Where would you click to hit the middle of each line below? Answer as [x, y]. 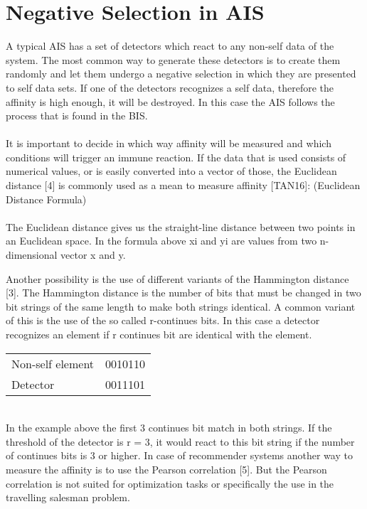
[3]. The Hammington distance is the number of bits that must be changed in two [183, 293]
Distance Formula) [46, 199]
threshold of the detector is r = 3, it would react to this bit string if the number [180, 441]
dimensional [32, 255]
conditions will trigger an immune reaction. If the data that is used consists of [176, 157]
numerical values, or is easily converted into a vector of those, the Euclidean [171, 171]
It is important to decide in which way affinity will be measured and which [169, 143]
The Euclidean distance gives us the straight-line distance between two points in [181, 226]
